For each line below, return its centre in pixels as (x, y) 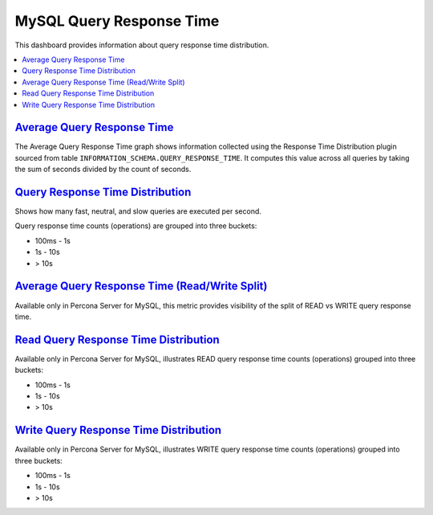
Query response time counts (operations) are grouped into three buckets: (136, 226)
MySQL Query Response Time (117, 21)
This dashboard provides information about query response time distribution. (142, 45)
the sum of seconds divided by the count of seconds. (103, 170)
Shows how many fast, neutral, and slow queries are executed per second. (138, 211)
